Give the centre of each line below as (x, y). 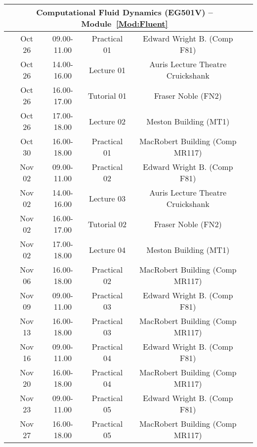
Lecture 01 (107, 70)
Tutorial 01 (107, 95)
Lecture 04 (107, 249)
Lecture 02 (107, 121)
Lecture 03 (107, 198)
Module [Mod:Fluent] (125, 23)
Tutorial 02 (107, 224)
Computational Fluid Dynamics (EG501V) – (125, 12)
